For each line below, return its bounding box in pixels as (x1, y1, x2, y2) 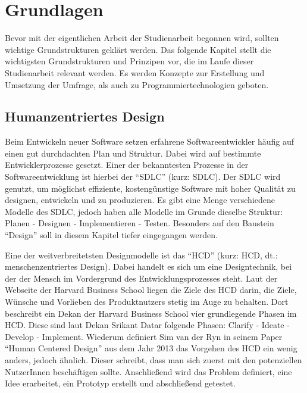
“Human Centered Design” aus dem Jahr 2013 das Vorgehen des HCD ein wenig (5, 342, 297, 354)
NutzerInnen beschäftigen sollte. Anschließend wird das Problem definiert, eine (5, 365, 292, 378)
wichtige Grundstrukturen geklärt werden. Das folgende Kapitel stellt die (5, 43, 271, 55)
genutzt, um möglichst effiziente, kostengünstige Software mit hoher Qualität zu (5, 182, 296, 194)
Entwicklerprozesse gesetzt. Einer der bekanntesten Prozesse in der (5, 158, 249, 171)
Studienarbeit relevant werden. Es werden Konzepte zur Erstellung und (5, 66, 265, 79)
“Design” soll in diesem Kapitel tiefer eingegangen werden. (5, 229, 218, 241)
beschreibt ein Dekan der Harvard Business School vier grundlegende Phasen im (5, 307, 297, 319)
